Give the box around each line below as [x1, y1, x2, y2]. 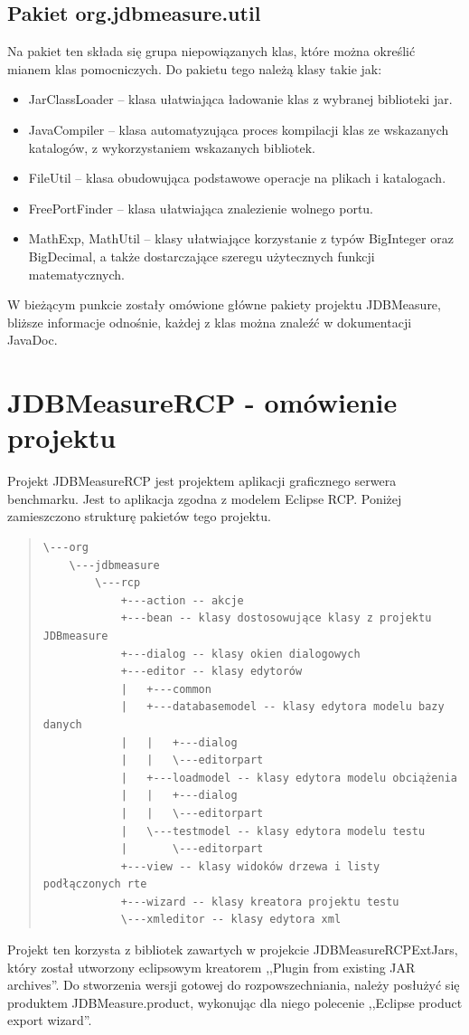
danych [42, 717, 82, 731]
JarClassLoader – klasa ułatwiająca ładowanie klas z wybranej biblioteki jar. [28, 90, 453, 109]
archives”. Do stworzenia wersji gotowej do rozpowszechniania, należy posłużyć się [7, 975, 460, 994]
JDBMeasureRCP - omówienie [7, 384, 398, 421]
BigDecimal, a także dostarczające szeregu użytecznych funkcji [28, 246, 375, 265]
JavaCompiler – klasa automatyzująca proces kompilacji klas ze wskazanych [28, 119, 449, 138]
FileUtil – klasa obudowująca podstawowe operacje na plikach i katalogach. [28, 168, 446, 187]
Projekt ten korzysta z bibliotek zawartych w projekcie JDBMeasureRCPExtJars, [7, 940, 458, 959]
